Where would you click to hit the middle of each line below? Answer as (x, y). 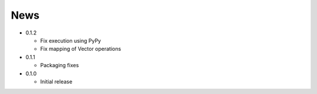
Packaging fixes (60, 65)
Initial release (56, 81)
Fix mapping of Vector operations (81, 49)
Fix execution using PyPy (70, 40)
